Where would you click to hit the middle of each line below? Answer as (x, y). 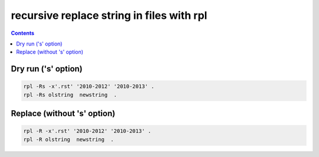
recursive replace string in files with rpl (109, 15)
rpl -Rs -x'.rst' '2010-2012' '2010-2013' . (89, 86)
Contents (23, 33)
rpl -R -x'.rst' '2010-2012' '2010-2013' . (87, 131)
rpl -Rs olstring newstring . (70, 95)
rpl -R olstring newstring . (69, 139)
